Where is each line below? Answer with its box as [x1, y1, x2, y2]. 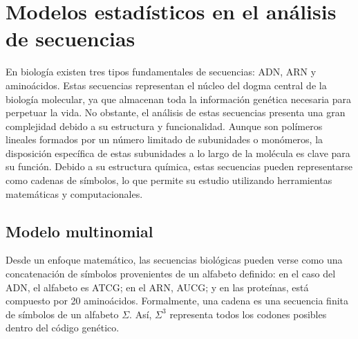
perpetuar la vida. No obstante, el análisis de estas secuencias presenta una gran [6, 105, 346, 120]
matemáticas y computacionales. [6, 186, 143, 201]
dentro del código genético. [6, 320, 120, 335]
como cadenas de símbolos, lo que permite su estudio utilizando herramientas [6, 173, 332, 187]
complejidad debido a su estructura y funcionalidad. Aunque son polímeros [6, 118, 323, 133]
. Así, [129, 306, 152, 321]
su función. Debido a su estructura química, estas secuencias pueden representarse [6, 159, 352, 174]
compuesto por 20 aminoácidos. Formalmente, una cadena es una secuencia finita [6, 293, 349, 308]
